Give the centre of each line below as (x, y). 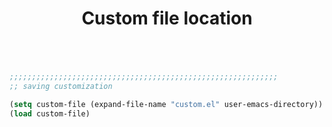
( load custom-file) (50, 113)
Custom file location (167, 18)
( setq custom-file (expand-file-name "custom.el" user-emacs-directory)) (166, 104)
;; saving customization (61, 87)
